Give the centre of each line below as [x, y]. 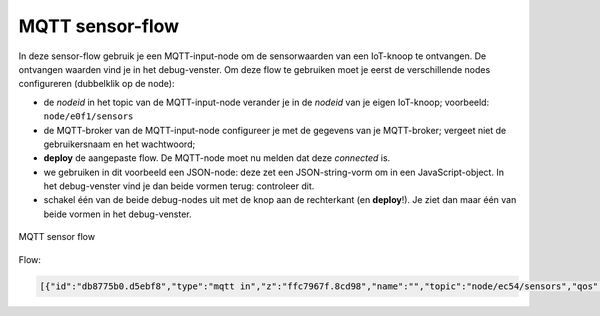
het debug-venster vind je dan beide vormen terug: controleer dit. [179, 186]
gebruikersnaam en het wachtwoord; [119, 144]
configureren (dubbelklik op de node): [96, 84]
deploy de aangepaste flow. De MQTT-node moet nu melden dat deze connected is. [217, 158]
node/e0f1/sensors [88, 116]
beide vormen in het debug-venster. [117, 214]
